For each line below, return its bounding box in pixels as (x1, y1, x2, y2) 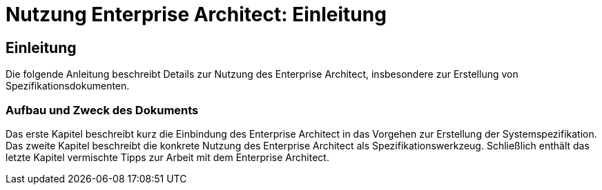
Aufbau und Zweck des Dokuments (6, 103, 199, 117)
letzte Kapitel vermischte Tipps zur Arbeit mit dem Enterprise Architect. (6, 151, 329, 163)
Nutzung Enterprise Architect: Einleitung (6, 3, 387, 26)
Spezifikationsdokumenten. (6, 80, 130, 92)
